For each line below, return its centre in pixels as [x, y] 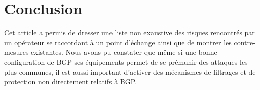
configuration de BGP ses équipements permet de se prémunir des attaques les [126, 62]
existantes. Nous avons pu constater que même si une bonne [124, 52]
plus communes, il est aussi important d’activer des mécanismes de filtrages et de [130, 72]
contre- [245, 42]
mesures [16, 52]
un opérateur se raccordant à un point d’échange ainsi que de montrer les [118, 42]
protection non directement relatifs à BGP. [71, 82]
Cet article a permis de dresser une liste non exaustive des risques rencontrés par [129, 32]
